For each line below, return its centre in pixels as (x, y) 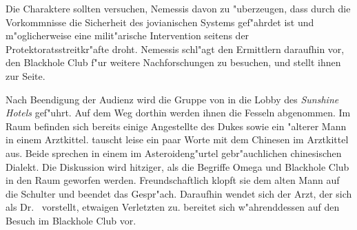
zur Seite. (25, 75)
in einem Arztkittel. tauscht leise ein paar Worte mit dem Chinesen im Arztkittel (177, 139)
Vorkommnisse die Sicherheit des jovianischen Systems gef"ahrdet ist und (160, 22)
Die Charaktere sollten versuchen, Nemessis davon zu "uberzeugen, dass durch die (178, 8)
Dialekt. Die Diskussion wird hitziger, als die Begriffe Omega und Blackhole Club (177, 166)
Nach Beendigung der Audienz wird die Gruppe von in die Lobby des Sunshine (172, 99)
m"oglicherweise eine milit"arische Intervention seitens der (127, 35)
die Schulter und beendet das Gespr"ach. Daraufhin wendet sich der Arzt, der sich (179, 193)
